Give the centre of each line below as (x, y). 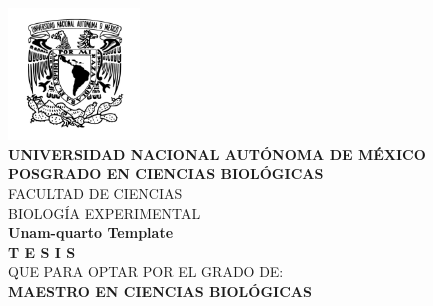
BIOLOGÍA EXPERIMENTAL (104, 212)
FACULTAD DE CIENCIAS (95, 193)
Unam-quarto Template (91, 232)
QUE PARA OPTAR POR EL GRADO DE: (146, 271)
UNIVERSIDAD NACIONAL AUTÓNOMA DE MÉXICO (217, 153)
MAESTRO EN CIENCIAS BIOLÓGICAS (160, 291)
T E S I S (42, 251)
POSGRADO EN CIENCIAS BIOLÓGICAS (166, 173)
